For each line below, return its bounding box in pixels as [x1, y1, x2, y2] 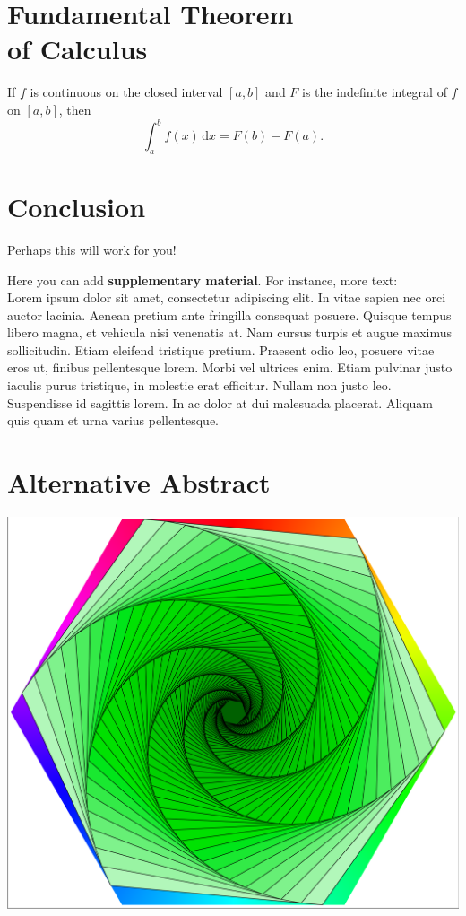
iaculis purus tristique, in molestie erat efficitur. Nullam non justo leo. [7, 376, 392, 395]
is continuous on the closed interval [30, 83, 223, 101]
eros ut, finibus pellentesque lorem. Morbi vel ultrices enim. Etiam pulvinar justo [7, 358, 453, 377]
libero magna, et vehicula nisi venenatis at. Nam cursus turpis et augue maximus [7, 323, 453, 342]
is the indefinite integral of [302, 83, 447, 101]
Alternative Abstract [7, 464, 271, 501]
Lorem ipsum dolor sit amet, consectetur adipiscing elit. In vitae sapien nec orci [7, 288, 446, 307]
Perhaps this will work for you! [7, 240, 177, 258]
